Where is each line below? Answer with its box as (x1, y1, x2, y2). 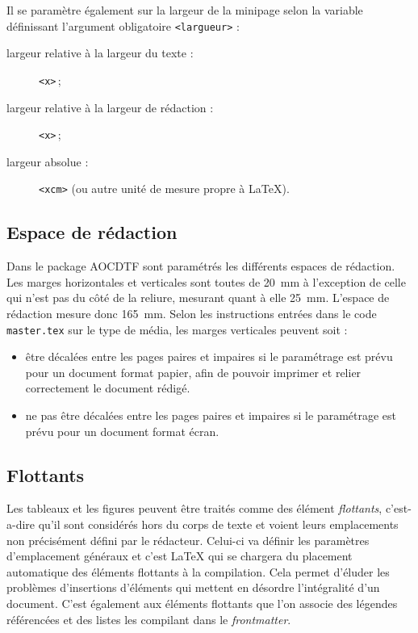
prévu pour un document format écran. (25, 422, 219, 439)
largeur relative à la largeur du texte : (6, 44, 194, 61)
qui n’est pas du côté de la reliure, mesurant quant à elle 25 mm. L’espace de (6, 289, 390, 306)
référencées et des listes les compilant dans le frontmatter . (6, 610, 291, 627)
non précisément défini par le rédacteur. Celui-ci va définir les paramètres (6, 531, 370, 548)
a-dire (6, 516, 36, 532)
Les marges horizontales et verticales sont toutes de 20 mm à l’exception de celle (6, 273, 406, 290)
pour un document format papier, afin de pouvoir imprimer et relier (25, 363, 362, 380)
